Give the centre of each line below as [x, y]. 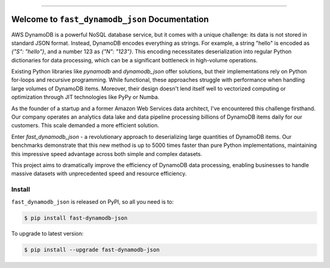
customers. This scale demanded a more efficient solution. [85, 125]
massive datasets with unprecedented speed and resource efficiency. [99, 174]
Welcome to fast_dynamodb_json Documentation [110, 19]
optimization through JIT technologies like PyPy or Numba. [85, 97]
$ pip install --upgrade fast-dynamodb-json [92, 250]
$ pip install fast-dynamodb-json [76, 218]
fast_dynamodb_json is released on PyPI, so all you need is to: [93, 201]
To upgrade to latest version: [47, 234]
